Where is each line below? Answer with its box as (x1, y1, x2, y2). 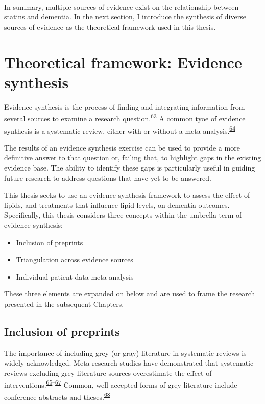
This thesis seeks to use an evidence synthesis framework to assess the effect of (4, 189, 250, 200)
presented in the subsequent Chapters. (4, 298, 124, 309)
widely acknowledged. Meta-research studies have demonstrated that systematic (4, 357, 254, 368)
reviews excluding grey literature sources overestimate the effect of (4, 367, 212, 378)
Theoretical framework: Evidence (4, 51, 242, 72)
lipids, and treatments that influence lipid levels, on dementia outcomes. (4, 199, 230, 210)
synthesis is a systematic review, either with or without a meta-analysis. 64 (4, 123, 235, 136)
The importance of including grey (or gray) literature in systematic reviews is (4, 347, 247, 358)
